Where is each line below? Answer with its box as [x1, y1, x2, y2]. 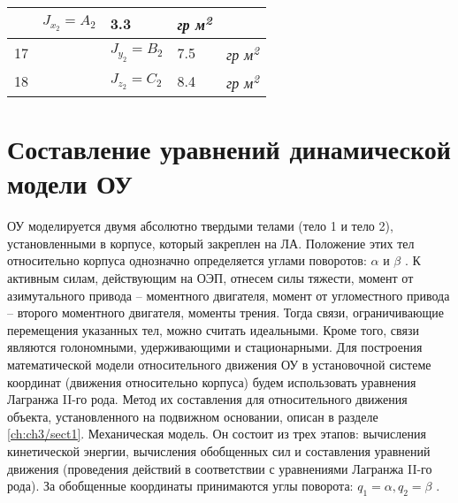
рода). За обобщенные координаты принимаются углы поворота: [7, 476, 354, 495]
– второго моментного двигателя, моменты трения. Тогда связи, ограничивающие [7, 303, 444, 322]
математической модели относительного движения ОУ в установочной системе [7, 355, 431, 374]
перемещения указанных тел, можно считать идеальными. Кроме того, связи [7, 320, 419, 339]
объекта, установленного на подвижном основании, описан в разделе [7, 407, 378, 425]
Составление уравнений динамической [7, 131, 451, 167]
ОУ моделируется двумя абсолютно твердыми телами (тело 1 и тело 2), [7, 217, 393, 235]
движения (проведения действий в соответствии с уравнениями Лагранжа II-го [7, 459, 432, 477]
